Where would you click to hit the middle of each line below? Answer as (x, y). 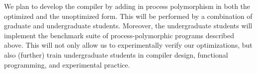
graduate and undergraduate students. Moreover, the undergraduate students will (128, 26)
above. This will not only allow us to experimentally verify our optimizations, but (128, 45)
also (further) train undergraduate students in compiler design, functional (116, 54)
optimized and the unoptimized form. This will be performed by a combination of (128, 16)
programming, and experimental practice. (67, 64)
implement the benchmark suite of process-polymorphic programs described (119, 35)
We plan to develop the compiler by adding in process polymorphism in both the (127, 6)
